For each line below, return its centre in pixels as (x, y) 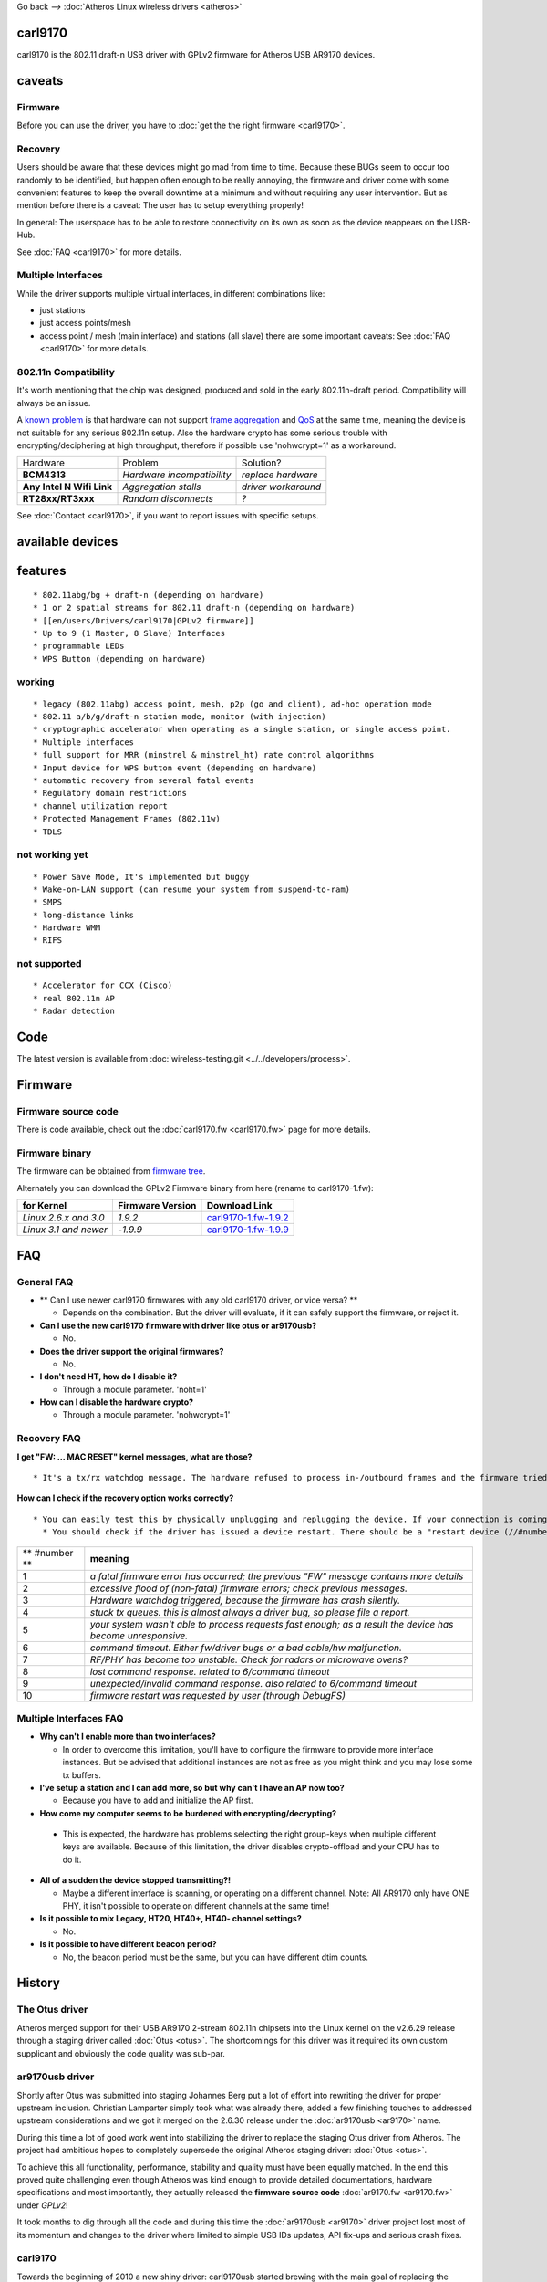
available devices (67, 542)
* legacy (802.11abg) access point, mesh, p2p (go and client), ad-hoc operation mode (232, 704)
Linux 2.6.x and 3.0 (63, 1218)
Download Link (239, 1206)
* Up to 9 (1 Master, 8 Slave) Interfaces (129, 633)
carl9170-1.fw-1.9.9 (248, 1230)
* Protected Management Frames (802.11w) (127, 819)
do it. (72, 1859)
